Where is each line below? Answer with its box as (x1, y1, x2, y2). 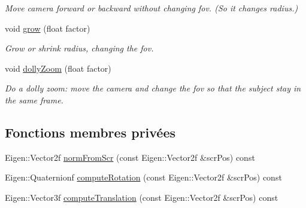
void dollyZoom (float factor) (5, 62, 111, 74)
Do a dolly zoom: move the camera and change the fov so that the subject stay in (5, 82, 301, 94)
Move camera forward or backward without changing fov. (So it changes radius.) (5, 2, 298, 14)
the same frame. (5, 93, 63, 106)
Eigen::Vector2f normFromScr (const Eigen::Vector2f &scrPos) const (5, 151, 255, 163)
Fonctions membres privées (5, 123, 176, 141)
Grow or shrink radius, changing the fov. (5, 42, 154, 54)
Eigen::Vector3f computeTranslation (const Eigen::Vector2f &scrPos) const (5, 191, 278, 203)
